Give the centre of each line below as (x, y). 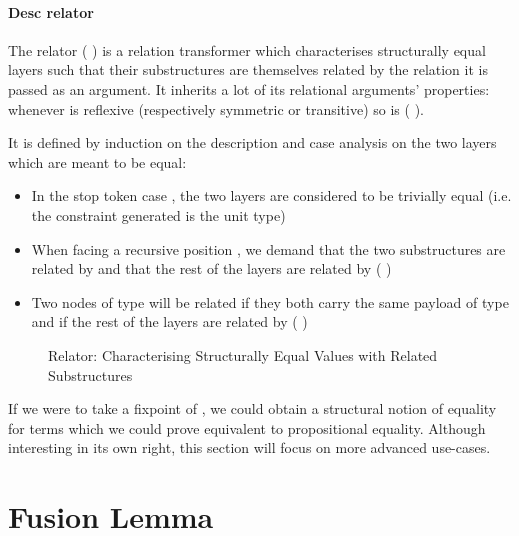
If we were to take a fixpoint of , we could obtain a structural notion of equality (252, 408)
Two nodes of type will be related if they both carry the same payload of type (270, 301)
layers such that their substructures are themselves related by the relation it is (248, 69)
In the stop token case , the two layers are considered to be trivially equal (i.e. (271, 195)
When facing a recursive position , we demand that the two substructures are (268, 248)
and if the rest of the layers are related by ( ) (169, 321)
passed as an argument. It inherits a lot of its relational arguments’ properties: (249, 88)
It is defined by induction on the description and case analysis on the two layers (252, 142)
